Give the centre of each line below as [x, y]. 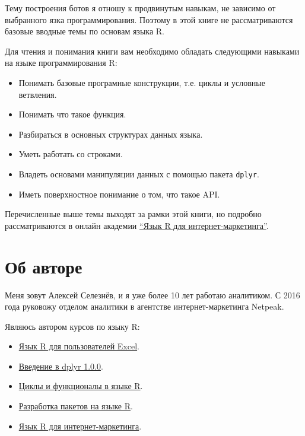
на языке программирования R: [61, 63]
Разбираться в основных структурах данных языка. [111, 134]
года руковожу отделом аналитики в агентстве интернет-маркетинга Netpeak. [144, 306]
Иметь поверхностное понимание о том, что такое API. [119, 194]
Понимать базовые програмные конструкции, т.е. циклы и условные [142, 82]
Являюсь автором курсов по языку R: [72, 326]
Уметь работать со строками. [71, 154]
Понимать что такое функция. [72, 114]
